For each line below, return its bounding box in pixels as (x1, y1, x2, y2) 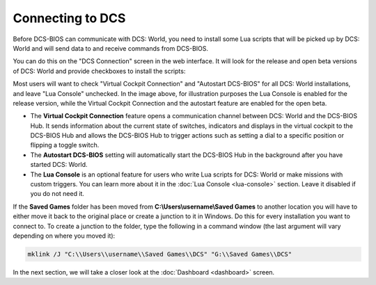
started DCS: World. (30, 161, 88, 169)
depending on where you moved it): (13, 231, 116, 240)
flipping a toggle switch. (30, 141, 100, 149)
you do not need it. (30, 190, 85, 198)
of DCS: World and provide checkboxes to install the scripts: (13, 67, 186, 75)
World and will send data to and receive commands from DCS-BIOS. (13, 44, 209, 52)
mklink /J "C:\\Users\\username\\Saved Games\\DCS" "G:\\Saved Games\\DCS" (27, 250, 292, 258)
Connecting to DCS (13, 10, 126, 26)
